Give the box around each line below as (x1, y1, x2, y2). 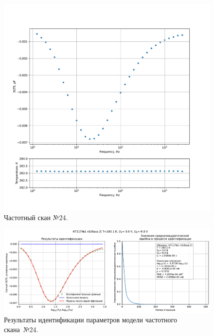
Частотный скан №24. (4, 212, 68, 222)
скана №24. (4, 324, 38, 334)
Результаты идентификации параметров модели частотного (4, 315, 177, 325)
